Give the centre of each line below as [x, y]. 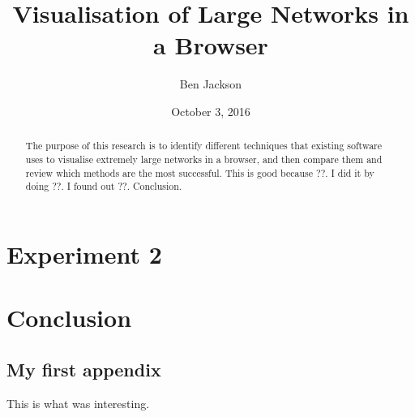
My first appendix [84, 369]
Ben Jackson [211, 84]
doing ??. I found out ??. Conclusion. [104, 186]
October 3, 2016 [211, 111]
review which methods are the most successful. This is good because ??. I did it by [200, 172]
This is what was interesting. [78, 403]
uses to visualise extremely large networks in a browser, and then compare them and [204, 159]
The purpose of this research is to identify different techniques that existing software [204, 146]
